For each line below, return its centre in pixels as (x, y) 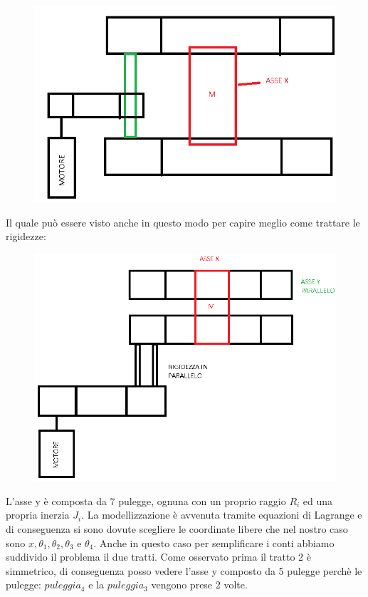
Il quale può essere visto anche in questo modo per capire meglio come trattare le (183, 222)
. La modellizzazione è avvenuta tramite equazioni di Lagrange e (222, 515)
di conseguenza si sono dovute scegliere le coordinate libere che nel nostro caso (177, 528)
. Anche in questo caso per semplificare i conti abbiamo (214, 543)
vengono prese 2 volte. (199, 585)
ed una (318, 500)
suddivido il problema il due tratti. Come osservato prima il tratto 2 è (158, 557)
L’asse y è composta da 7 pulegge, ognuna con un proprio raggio (146, 500)
